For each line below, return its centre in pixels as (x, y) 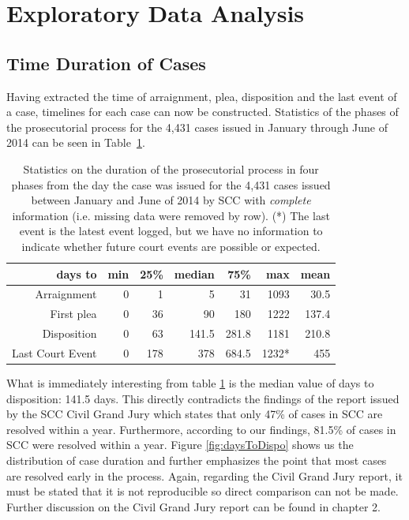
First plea (73, 314)
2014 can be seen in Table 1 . (76, 142)
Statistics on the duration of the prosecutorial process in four (171, 168)
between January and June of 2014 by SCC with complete (171, 200)
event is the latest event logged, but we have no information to (171, 231)
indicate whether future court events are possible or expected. (171, 246)
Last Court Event (54, 352)
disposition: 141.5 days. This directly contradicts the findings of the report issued (203, 398)
